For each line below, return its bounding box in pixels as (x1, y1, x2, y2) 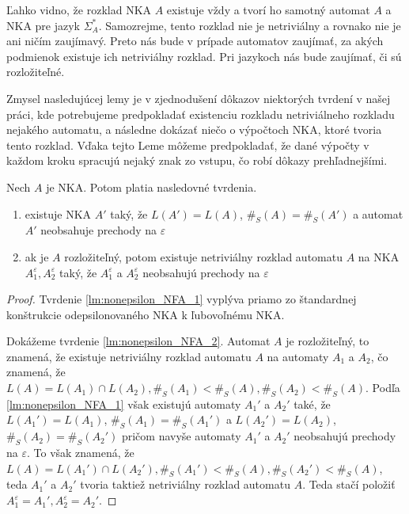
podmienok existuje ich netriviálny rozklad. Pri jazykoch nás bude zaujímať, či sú (6, 48, 402, 64)
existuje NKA (25, 205, 92, 222)
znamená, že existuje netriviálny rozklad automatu (6, 348, 252, 364)
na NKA (358, 248, 400, 265)
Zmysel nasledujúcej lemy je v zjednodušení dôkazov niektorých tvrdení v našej (6, 89, 391, 106)
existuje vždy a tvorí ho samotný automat (166, 2, 370, 17)
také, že (293, 395, 331, 412)
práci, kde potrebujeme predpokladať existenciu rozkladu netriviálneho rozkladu (6, 105, 395, 122)
